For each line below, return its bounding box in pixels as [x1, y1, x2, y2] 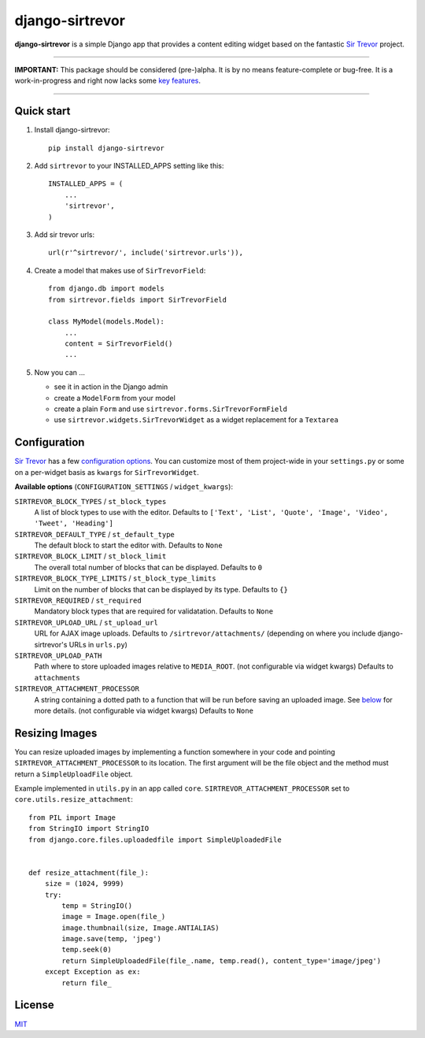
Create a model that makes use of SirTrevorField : [34, 265, 206, 275]
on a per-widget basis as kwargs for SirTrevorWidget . [14, 467, 200, 476]
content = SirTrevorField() [64, 339, 173, 348]
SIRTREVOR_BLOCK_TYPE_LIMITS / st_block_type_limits [14, 573, 216, 583]
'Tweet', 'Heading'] [34, 519, 114, 528]
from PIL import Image [28, 813, 116, 822]
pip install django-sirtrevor [48, 143, 165, 153]
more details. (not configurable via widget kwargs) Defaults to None [34, 706, 253, 715]
